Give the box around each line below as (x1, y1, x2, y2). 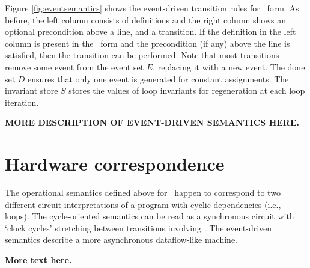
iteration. (5, 96, 39, 108)
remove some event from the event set (5, 60, 144, 73)
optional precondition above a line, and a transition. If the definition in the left (5, 25, 296, 38)
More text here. (5, 254, 72, 266)
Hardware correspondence (5, 151, 225, 176)
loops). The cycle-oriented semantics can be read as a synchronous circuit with (5, 210, 294, 222)
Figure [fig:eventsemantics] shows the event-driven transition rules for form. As (5, 2, 299, 14)
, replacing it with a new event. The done (153, 60, 305, 73)
